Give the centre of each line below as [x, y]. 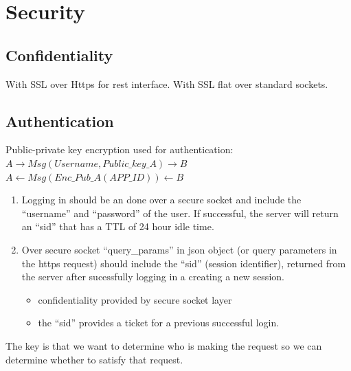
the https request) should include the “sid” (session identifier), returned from [184, 263]
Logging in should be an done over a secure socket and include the [161, 200]
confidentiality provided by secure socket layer [135, 299]
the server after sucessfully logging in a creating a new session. [153, 277]
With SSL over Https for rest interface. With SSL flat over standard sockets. [167, 83]
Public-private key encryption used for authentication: [120, 149]
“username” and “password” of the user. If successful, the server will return [180, 213]
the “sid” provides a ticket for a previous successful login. [159, 323]
